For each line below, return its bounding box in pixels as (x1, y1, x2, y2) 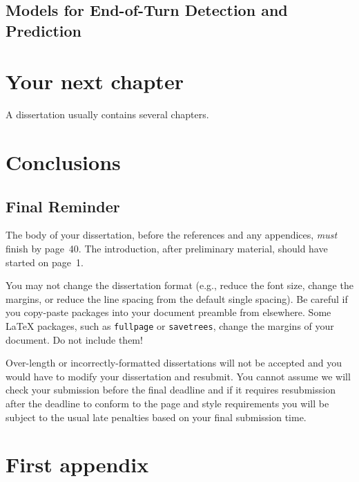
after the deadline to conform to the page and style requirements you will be (6, 396, 329, 411)
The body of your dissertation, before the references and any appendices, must (6, 228, 338, 242)
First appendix (6, 450, 149, 479)
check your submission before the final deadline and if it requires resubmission (6, 382, 336, 397)
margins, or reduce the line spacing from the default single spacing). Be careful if (6, 291, 348, 306)
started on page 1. (6, 254, 84, 269)
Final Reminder (6, 195, 120, 216)
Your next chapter (6, 67, 184, 95)
